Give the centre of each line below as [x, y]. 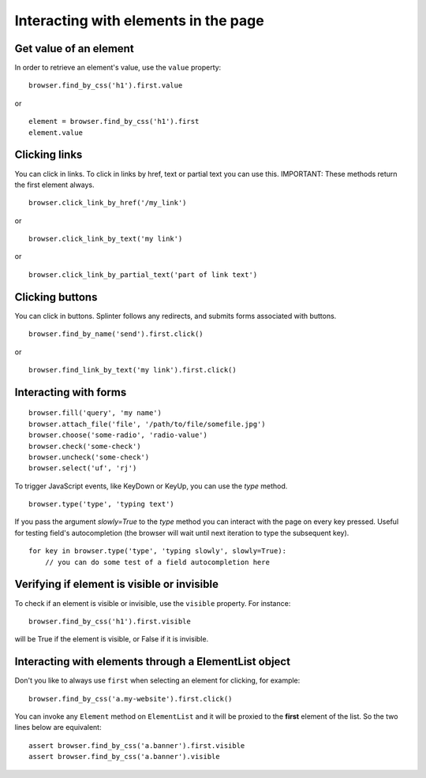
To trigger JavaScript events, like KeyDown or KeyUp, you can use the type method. [151, 486]
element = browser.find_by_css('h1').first [114, 122]
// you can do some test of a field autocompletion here [157, 562]
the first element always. [54, 185]
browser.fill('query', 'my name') [95, 413]
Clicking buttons [56, 297]
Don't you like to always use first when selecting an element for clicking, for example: [157, 681]
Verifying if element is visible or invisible [116, 584]
